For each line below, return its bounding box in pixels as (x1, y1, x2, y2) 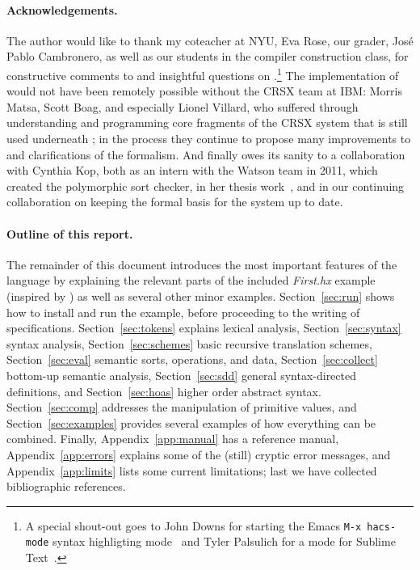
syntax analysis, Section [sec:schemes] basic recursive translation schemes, (6, 335, 372, 352)
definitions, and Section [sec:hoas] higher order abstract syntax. (6, 382, 321, 399)
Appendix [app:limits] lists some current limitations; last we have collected (6, 462, 377, 479)
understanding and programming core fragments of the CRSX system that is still (6, 114, 408, 131)
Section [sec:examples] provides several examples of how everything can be (6, 414, 376, 431)
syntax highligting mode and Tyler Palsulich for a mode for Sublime (52, 533, 396, 550)
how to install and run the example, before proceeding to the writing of (6, 303, 360, 320)
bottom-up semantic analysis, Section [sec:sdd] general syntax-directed (6, 366, 356, 383)
